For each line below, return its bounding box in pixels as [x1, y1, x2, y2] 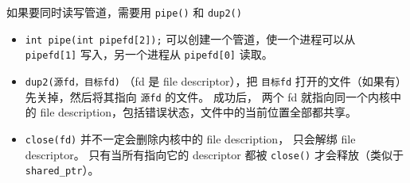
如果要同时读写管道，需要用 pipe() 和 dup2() [6, 4, 242, 20]
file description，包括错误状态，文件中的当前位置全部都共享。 [40, 104, 357, 120]
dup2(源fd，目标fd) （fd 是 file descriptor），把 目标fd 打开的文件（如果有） [25, 72, 407, 89]
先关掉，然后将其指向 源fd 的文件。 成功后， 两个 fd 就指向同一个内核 [25, 88, 391, 105]
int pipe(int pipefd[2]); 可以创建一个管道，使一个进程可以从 [25, 30, 356, 47]
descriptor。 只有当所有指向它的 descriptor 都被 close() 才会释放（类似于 [25, 146, 404, 162]
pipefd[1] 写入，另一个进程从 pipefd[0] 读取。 [25, 46, 273, 63]
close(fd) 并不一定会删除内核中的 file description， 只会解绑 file [25, 130, 356, 147]
